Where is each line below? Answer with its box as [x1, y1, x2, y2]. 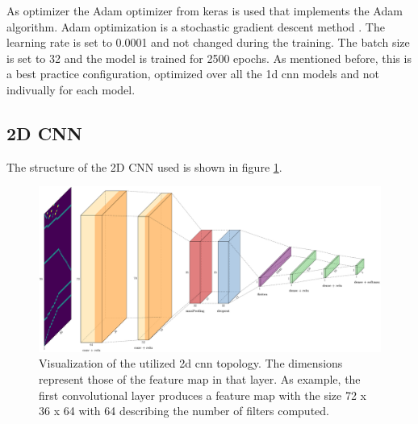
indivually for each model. [6, 81, 136, 98]
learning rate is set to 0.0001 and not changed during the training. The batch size [6, 34, 410, 51]
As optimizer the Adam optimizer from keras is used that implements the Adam [6, 2, 403, 19]
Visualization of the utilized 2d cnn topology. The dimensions [39, 355, 343, 372]
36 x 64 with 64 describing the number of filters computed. [39, 402, 329, 419]
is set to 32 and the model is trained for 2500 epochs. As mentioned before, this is [6, 49, 412, 66]
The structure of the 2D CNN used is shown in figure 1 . [6, 158, 282, 175]
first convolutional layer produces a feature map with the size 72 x [39, 386, 366, 403]
